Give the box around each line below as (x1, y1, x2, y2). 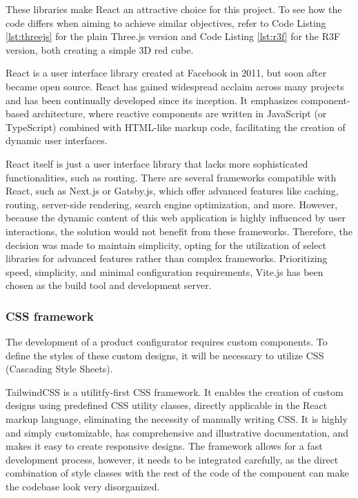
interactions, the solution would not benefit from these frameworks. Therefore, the (6, 223, 353, 238)
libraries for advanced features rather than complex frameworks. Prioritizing (6, 251, 328, 266)
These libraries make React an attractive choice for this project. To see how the (6, 2, 342, 16)
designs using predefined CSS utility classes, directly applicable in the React (6, 398, 328, 412)
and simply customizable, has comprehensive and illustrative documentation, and (6, 425, 349, 439)
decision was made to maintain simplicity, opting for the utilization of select (6, 237, 327, 252)
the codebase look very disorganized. (6, 479, 160, 494)
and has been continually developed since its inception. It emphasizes (6, 92, 298, 107)
